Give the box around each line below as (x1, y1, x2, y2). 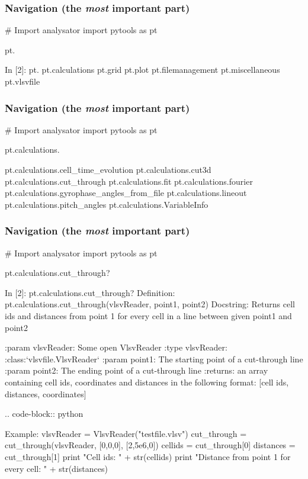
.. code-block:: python (5, 407, 84, 420)
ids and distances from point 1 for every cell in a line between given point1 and (5, 309, 292, 322)
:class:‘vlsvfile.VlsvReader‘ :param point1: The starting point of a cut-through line (5, 352, 303, 365)
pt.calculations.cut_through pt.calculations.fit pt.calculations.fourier (5, 175, 253, 187)
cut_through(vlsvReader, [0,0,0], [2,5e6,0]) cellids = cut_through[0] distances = (5, 439, 296, 451)
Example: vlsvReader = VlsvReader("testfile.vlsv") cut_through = (5, 427, 247, 439)
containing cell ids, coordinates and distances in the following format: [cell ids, (5, 375, 289, 388)
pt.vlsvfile (5, 75, 40, 87)
